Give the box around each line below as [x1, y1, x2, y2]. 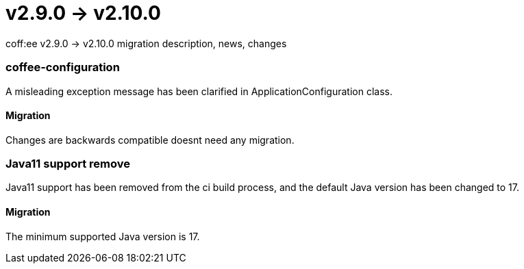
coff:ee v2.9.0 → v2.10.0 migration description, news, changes [5, 37, 287, 49]
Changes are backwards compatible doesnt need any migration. [5, 133, 295, 146]
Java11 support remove [5, 157, 131, 171]
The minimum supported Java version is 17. [5, 230, 200, 242]
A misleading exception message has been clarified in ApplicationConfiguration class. [5, 85, 392, 97]
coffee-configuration [5, 60, 120, 75]
